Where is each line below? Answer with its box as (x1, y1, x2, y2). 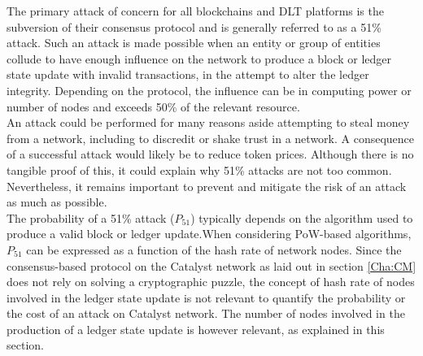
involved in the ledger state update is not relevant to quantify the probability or (7, 289, 406, 306)
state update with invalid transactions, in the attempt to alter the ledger (7, 66, 369, 83)
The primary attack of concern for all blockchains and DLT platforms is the (7, 2, 384, 19)
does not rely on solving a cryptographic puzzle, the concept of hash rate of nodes (7, 273, 415, 290)
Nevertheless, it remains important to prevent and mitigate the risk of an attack (7, 177, 407, 194)
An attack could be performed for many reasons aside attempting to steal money (7, 114, 410, 131)
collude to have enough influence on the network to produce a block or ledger (7, 50, 392, 67)
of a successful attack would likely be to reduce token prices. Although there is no (7, 145, 414, 163)
